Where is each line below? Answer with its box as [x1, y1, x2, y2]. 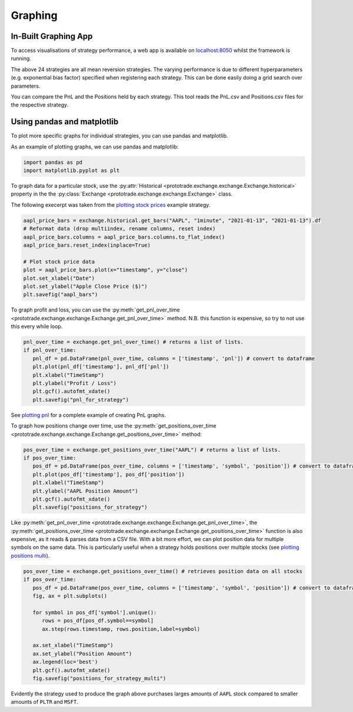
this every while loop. [11, 323, 63, 330]
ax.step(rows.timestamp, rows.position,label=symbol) [42, 625, 201, 632]
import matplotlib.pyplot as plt [23, 167, 120, 174]
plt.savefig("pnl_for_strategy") [32, 396, 129, 403]
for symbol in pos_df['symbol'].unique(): [32, 609, 157, 615]
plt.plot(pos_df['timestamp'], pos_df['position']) [32, 471, 185, 478]
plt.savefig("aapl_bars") [23, 292, 98, 298]
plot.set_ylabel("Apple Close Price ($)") [23, 283, 148, 290]
